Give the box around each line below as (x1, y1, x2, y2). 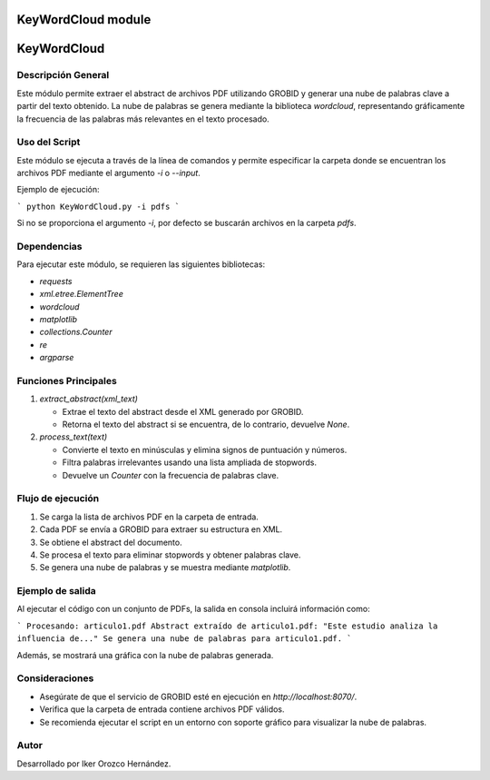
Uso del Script (16, 136, 81, 149)
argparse (39, 352, 74, 363)
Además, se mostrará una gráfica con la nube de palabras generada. (16, 649, 274, 660)
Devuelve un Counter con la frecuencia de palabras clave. (62, 469, 279, 480)
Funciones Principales (16, 374, 117, 387)
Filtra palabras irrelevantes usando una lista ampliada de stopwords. (62, 457, 318, 468)
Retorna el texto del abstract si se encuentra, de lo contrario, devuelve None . (62, 419, 350, 430)
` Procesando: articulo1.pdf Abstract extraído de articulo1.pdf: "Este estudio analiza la (16, 620, 438, 631)
